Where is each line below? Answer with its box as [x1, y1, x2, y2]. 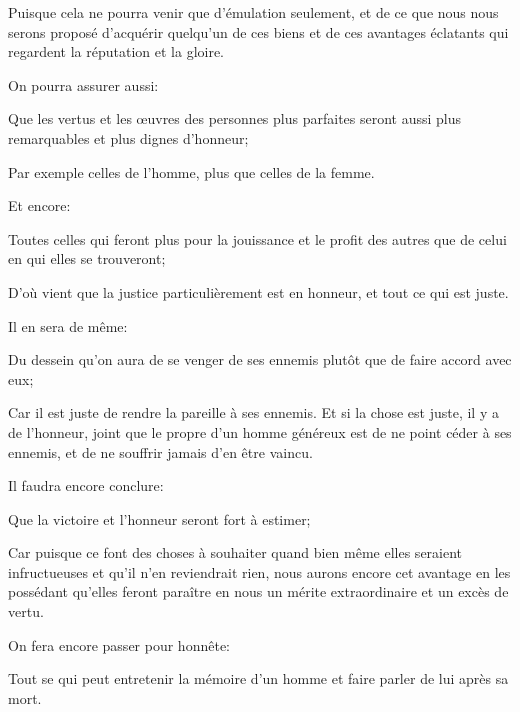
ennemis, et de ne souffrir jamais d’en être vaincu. [8, 441, 313, 462]
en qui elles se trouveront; [8, 248, 166, 269]
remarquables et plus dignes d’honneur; [8, 127, 249, 148]
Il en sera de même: [8, 315, 128, 336]
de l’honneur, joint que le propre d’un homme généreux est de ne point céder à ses [8, 421, 512, 442]
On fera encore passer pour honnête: [8, 634, 230, 655]
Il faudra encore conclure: [8, 475, 164, 496]
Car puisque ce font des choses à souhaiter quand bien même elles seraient [8, 542, 463, 563]
